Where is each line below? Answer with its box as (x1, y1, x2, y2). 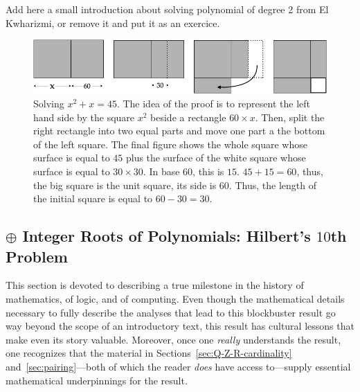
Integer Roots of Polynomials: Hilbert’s (22, 225, 311, 247)
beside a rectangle (150, 109, 226, 124)
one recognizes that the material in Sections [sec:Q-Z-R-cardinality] (6, 346, 292, 360)
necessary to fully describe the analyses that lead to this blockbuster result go (6, 305, 336, 319)
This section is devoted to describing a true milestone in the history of (6, 278, 304, 292)
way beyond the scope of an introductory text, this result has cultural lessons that (6, 319, 354, 333)
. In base (143, 164, 180, 178)
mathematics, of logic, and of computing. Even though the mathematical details (6, 291, 345, 305)
